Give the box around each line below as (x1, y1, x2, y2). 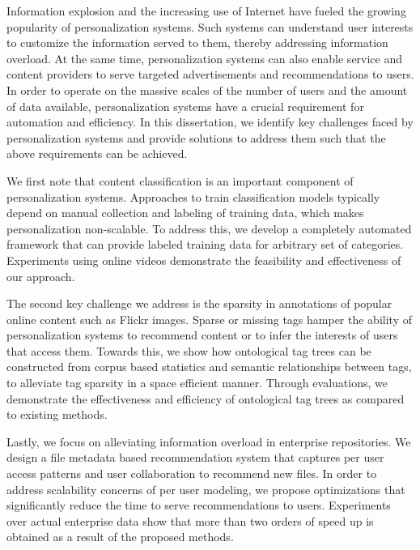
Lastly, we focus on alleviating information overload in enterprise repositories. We (6, 433, 411, 450)
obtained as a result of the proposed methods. (6, 528, 234, 545)
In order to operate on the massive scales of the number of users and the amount (6, 81, 408, 98)
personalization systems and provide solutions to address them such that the (6, 129, 386, 146)
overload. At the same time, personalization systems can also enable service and (6, 49, 403, 66)
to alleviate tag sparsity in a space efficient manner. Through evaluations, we (6, 374, 388, 391)
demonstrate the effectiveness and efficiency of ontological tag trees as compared (6, 390, 405, 407)
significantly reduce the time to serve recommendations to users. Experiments (6, 497, 391, 514)
